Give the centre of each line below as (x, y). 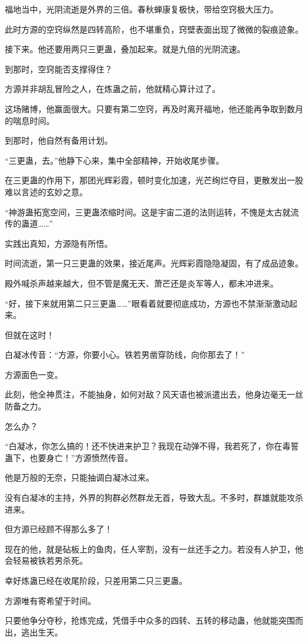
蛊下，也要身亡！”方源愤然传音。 (69, 457)
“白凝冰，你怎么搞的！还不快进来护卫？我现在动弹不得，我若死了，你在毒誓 (152, 446)
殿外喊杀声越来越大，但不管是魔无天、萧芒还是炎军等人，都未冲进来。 (142, 283)
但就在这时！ (30, 334)
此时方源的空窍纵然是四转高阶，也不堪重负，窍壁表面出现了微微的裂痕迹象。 (154, 29)
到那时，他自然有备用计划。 (59, 140)
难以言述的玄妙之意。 (46, 191)
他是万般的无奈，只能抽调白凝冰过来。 (79, 477)
